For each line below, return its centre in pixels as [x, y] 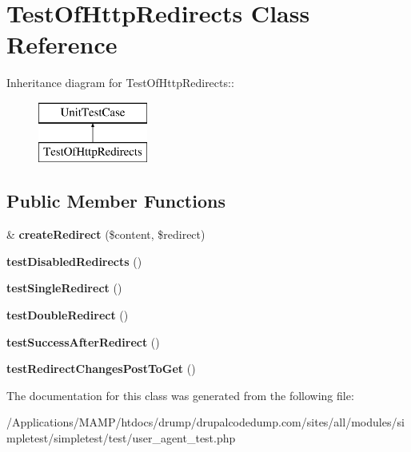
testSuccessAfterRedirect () [83, 341]
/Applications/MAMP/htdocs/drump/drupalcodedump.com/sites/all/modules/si [205, 422]
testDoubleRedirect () [68, 315]
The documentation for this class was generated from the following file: [180, 395]
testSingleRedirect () [64, 288]
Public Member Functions [116, 201]
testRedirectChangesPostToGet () [101, 369]
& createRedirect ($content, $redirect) [106, 234]
